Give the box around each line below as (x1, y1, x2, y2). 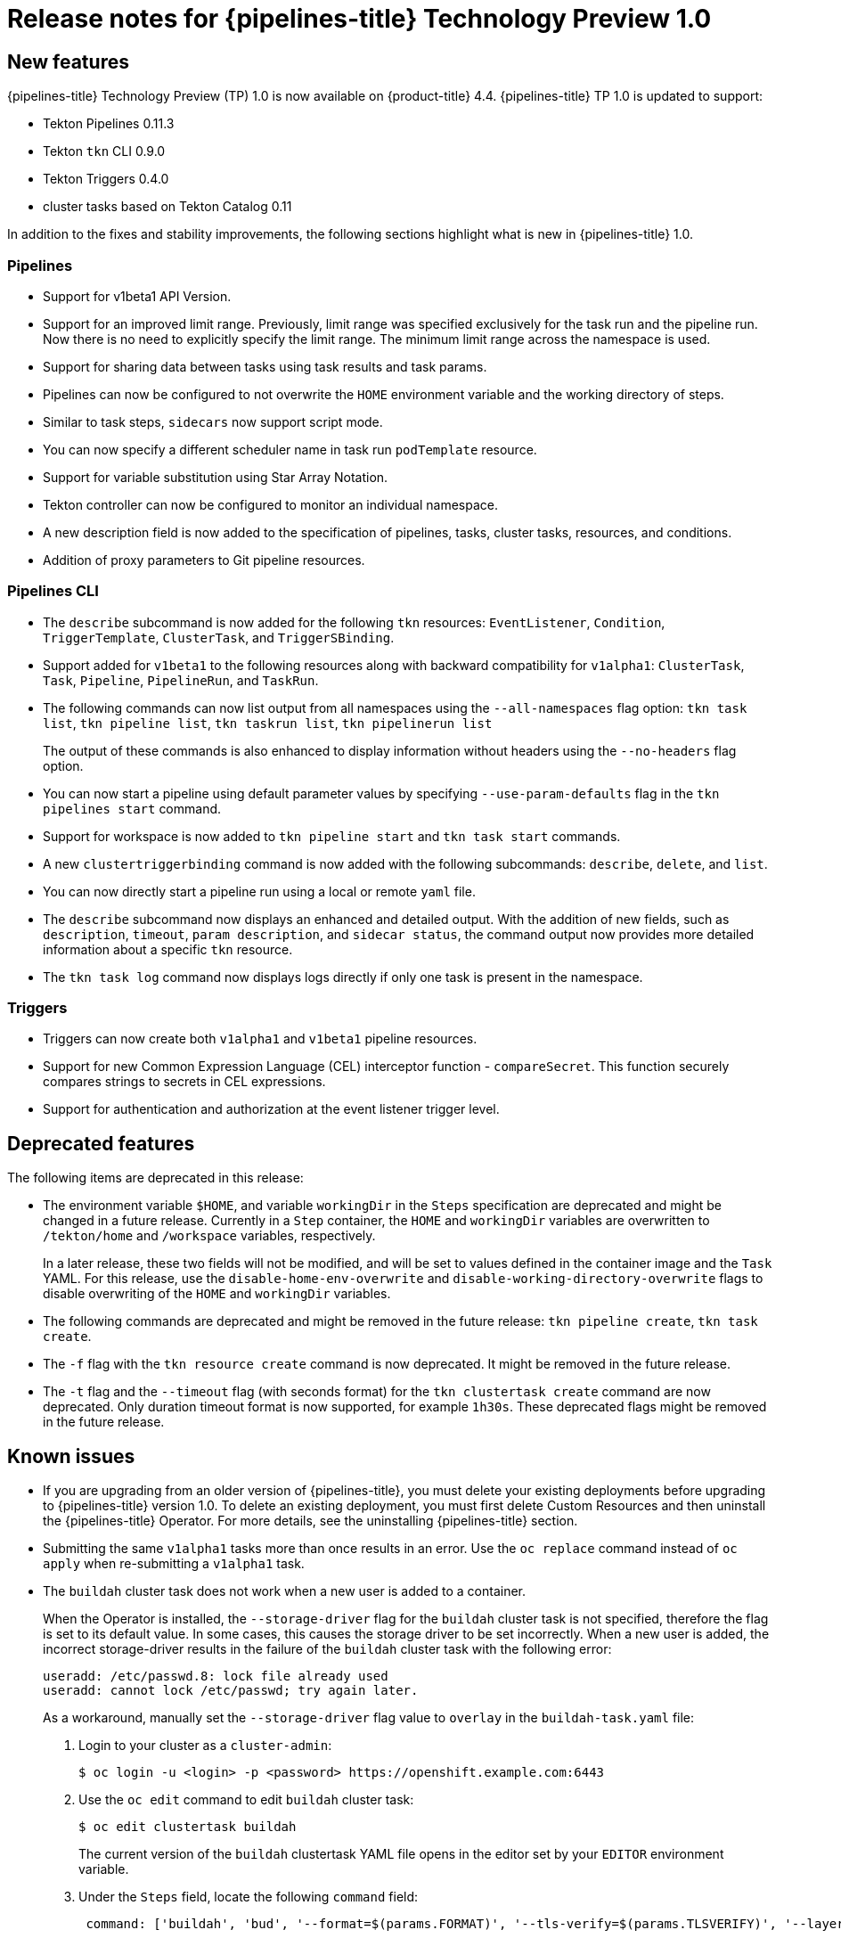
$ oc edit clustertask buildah (78, 1819, 297, 1835)
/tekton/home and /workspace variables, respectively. (43, 1228, 376, 1244)
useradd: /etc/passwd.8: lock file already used (43, 1669, 388, 1684)
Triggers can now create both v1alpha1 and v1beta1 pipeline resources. (43, 1031, 478, 1047)
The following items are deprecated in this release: (7, 1170, 304, 1186)
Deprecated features (7, 1132, 195, 1155)
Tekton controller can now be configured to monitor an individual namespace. (43, 496, 499, 512)
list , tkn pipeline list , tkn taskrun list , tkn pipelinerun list (43, 715, 493, 731)
